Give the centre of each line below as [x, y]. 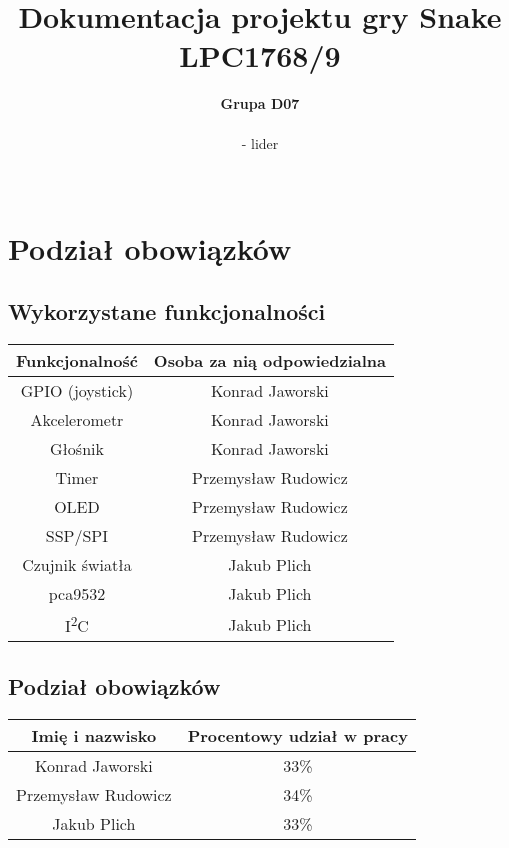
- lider [260, 142]
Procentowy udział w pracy [297, 735]
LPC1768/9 [260, 55]
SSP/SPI [77, 536]
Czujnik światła [77, 565]
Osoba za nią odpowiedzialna [269, 361]
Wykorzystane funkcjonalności [167, 311]
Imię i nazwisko [94, 735]
